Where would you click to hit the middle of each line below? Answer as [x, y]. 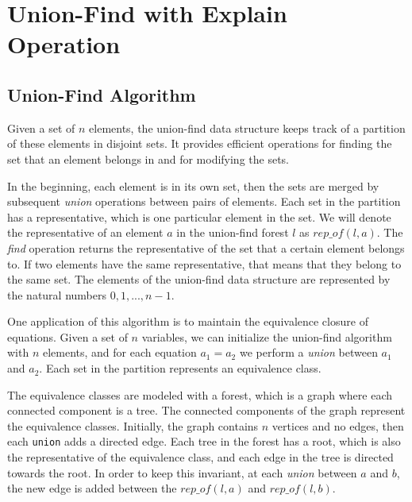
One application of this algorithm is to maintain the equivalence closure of [188, 321]
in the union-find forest [233, 232]
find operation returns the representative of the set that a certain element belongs [206, 247]
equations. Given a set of [67, 336]
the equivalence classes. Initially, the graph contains [133, 425]
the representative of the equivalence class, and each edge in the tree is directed [200, 457]
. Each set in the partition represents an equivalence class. [180, 368]
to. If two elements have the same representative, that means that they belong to [204, 263]
